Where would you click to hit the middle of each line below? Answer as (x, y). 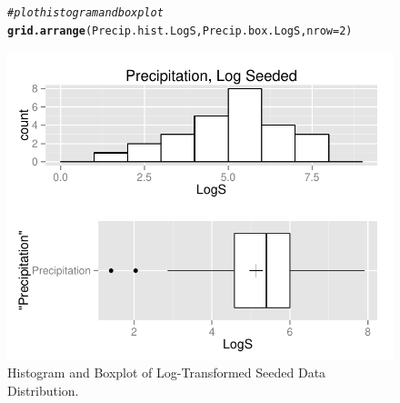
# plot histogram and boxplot (85, 13)
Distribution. (43, 390)
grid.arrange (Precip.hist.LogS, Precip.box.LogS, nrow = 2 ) (180, 30)
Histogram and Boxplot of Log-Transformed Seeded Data (167, 373)
